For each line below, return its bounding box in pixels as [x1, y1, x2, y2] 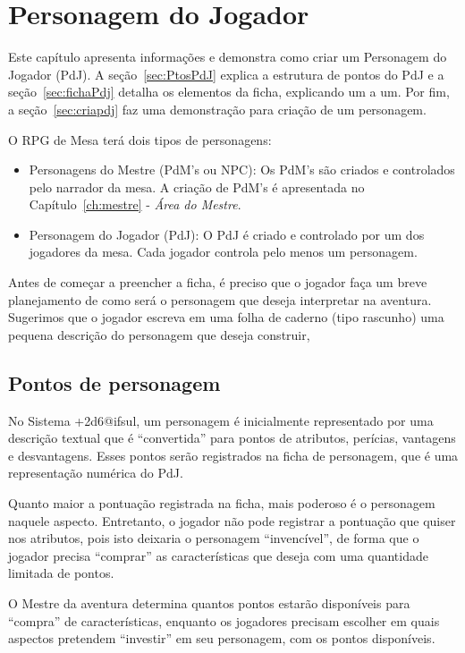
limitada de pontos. [8, 564, 114, 582]
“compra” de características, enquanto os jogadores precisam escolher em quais [8, 611, 440, 630]
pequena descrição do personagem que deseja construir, [8, 325, 310, 343]
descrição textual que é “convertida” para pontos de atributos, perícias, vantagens [8, 428, 456, 447]
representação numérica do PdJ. [8, 463, 183, 482]
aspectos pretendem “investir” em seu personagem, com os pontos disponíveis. [8, 629, 435, 648]
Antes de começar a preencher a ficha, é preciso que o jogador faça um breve [8, 273, 427, 292]
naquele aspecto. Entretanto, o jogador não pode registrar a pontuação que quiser [8, 511, 456, 530]
